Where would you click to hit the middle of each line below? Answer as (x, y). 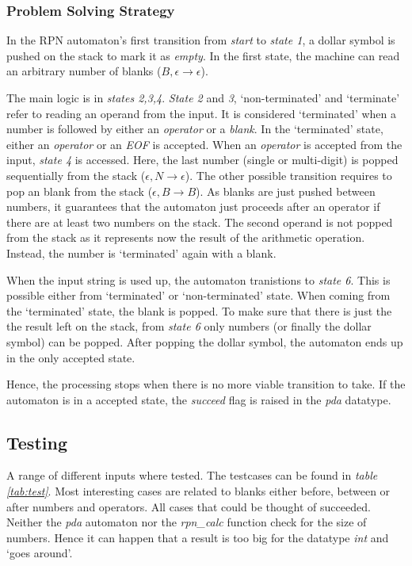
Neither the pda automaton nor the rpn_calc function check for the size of (187, 522)
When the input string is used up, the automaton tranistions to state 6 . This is (198, 279)
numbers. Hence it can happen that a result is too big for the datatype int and (198, 537)
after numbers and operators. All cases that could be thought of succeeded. (189, 506)
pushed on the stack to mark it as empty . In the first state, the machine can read (203, 55)
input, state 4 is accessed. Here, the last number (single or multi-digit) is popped (202, 160)
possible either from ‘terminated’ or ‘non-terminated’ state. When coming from (198, 295)
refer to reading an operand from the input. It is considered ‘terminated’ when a (202, 113)
